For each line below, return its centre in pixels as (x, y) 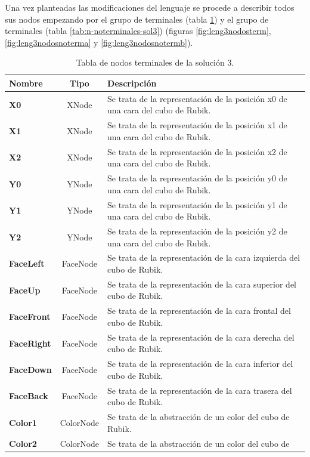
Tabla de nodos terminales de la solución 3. (155, 62)
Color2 (23, 443)
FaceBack (29, 396)
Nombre (26, 83)
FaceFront (30, 316)
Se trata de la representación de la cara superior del (202, 284)
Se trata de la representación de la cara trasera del (200, 390)
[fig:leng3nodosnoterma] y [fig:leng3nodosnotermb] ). (99, 42)
